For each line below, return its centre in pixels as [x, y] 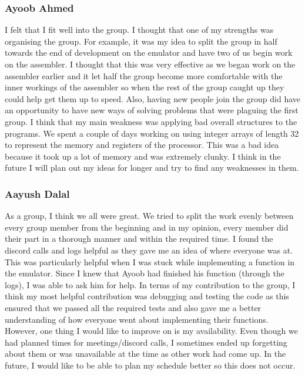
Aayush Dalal [37, 193]
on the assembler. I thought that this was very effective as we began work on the [150, 64]
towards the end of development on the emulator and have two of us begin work [149, 53]
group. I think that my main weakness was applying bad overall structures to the [151, 121]
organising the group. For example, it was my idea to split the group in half [141, 41]
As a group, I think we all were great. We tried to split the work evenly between [149, 216]
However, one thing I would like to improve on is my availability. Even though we [151, 331]
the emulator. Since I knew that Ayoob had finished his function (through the [145, 273]
